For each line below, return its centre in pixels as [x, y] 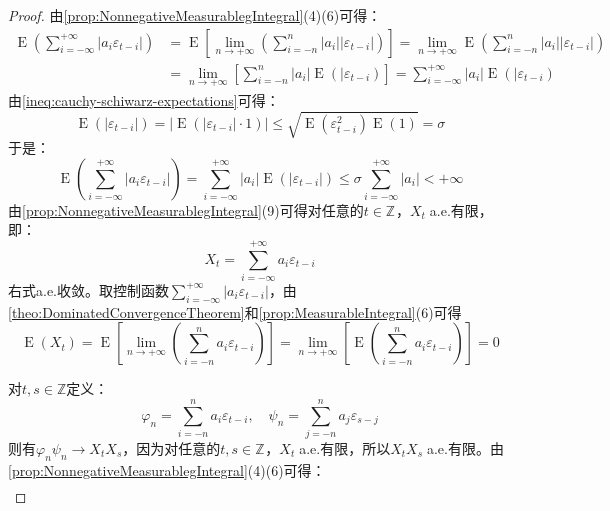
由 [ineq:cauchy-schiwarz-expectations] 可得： [144, 99]
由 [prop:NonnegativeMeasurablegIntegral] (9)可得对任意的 [186, 209]
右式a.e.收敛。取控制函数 [88, 289]
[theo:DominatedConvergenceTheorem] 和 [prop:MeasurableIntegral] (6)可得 [235, 311]
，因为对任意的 [171, 448]
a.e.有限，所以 [345, 448]
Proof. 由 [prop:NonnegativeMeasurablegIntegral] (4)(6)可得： [195, 15]
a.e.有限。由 [465, 448]
